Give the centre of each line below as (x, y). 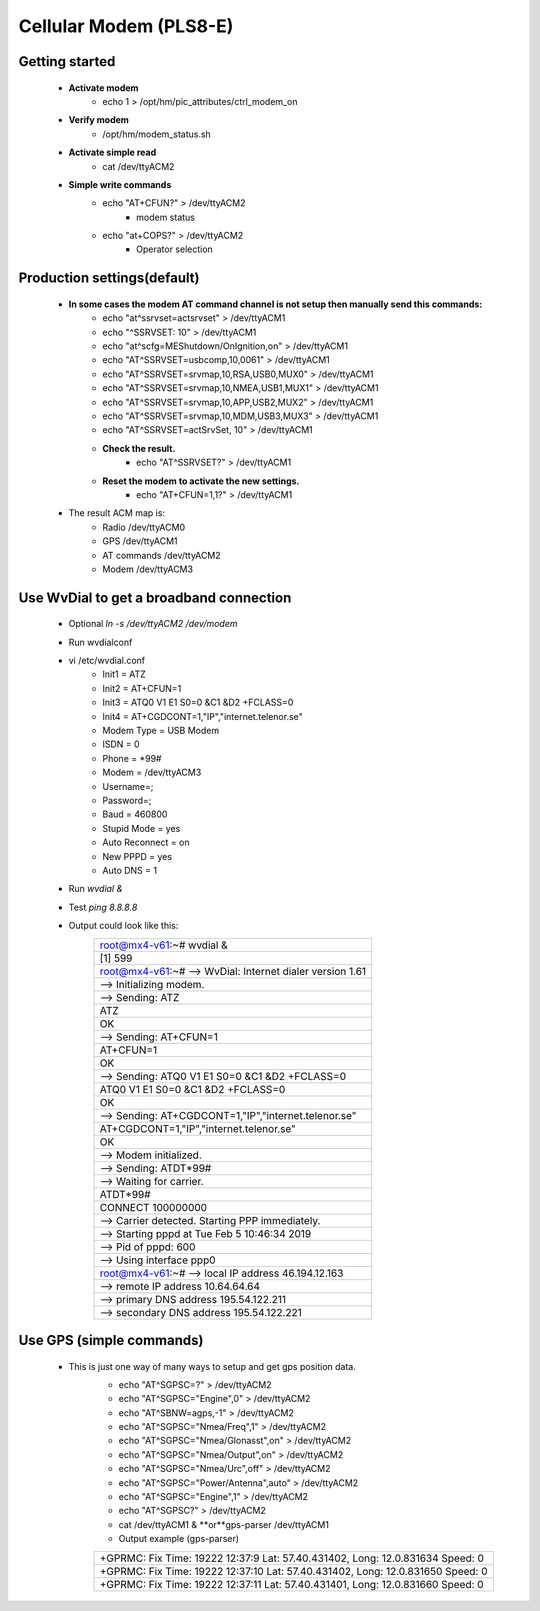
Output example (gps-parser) (179, 1539)
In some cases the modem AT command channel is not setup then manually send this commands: (275, 304)
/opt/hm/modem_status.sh (157, 134)
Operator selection (175, 249)
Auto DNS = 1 (130, 870)
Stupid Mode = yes (141, 828)
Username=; (128, 786)
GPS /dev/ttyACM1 (140, 541)
